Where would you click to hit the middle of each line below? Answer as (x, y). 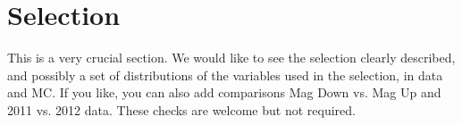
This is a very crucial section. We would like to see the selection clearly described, (231, 58)
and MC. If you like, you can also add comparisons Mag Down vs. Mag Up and (224, 92)
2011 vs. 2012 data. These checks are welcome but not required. (181, 109)
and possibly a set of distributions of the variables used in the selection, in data (225, 75)
